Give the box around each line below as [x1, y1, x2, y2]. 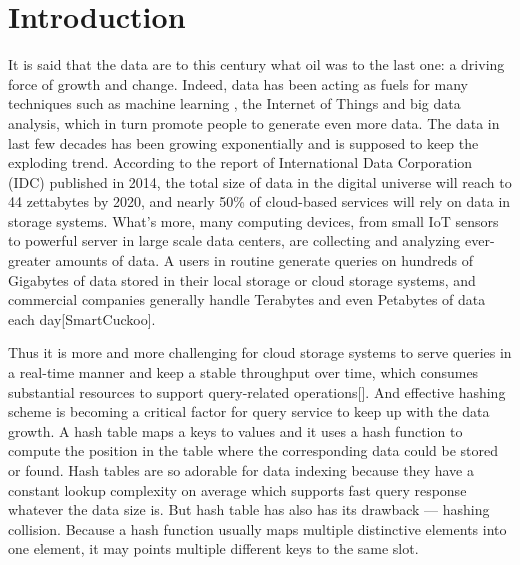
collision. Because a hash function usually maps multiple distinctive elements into [8, 518, 507, 539]
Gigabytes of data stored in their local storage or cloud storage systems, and [8, 269, 476, 290]
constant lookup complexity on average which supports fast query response [8, 479, 467, 500]
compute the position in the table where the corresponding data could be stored [8, 440, 499, 461]
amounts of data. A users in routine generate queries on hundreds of [55, 250, 473, 271]
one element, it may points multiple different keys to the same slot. [8, 538, 419, 559]
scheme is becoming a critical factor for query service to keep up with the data [8, 401, 490, 422]
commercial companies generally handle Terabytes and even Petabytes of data [8, 289, 486, 310]
